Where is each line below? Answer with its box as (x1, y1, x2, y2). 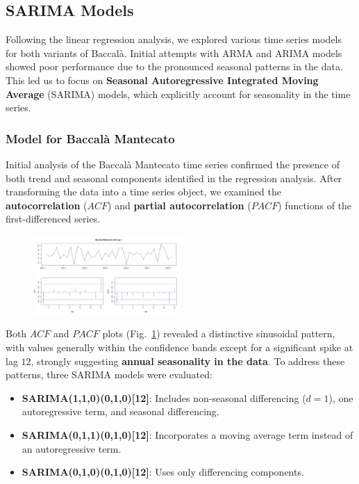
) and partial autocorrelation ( (108, 197, 251, 212)
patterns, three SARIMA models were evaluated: (6, 367, 212, 382)
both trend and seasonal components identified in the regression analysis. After (6, 170, 342, 185)
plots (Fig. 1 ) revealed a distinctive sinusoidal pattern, (102, 326, 335, 341)
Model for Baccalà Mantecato (6, 129, 175, 147)
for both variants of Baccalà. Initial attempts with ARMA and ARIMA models (6, 45, 342, 60)
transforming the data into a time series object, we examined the (6, 184, 281, 199)
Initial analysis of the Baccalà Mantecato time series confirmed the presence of (6, 156, 340, 171)
